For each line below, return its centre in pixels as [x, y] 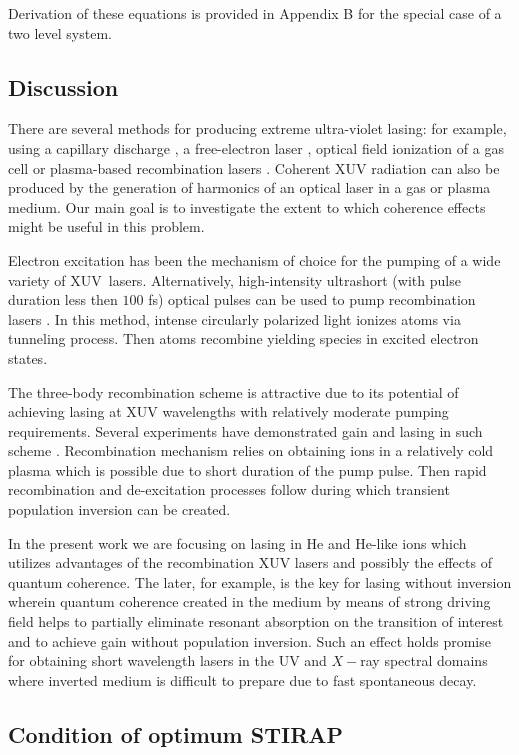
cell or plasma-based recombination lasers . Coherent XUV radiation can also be [254, 167]
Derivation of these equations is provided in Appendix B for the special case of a [255, 13]
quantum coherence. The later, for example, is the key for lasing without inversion [260, 581]
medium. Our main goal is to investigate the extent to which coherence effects [247, 206]
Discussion [63, 86]
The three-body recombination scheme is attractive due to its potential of [233, 391]
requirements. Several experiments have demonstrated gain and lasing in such [245, 430]
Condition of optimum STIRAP [176, 733]
